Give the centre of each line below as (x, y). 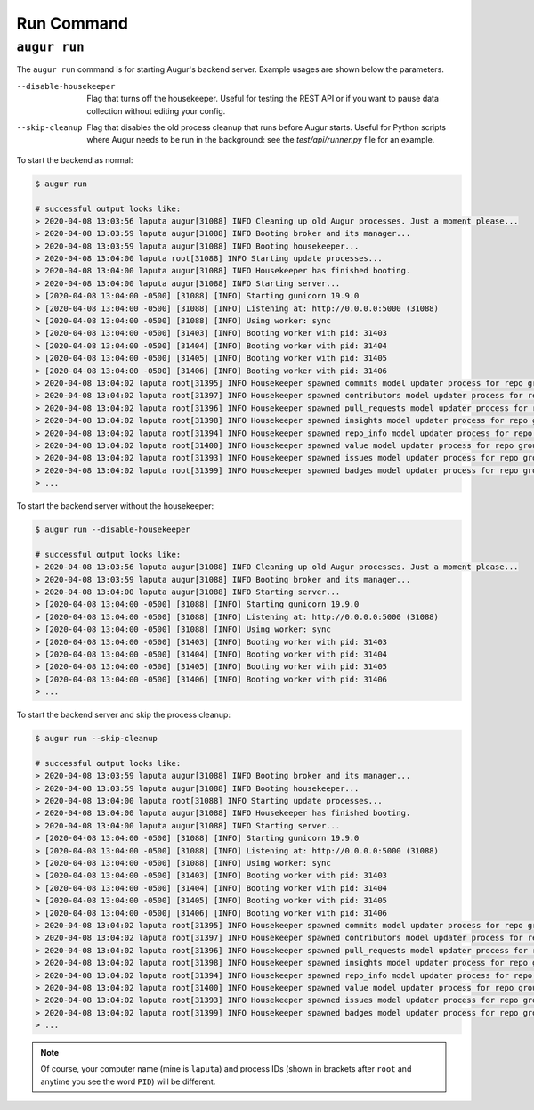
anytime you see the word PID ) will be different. (128, 1081)
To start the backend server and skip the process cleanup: (124, 715)
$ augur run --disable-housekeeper (113, 530)
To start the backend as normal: (75, 159)
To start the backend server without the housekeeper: (115, 506)
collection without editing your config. (156, 110)
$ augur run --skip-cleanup (96, 739)
